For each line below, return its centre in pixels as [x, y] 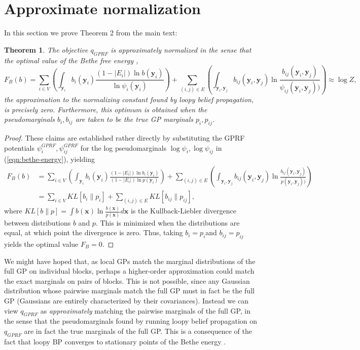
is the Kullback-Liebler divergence [183, 211]
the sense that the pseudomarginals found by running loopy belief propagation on [131, 321]
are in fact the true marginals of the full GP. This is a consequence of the [138, 331]
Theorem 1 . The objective [46, 49]
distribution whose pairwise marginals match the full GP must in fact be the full [129, 291]
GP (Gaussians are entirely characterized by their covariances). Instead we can [127, 300]
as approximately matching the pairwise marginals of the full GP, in [146, 310]
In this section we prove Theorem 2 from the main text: [91, 33]
